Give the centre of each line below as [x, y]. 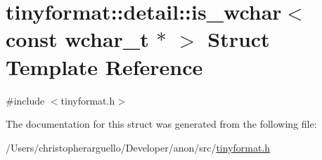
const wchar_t [77, 39]
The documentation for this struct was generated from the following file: [161, 124]
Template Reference [104, 66]
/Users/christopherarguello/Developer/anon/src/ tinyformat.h [138, 147]
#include [25, 100]
